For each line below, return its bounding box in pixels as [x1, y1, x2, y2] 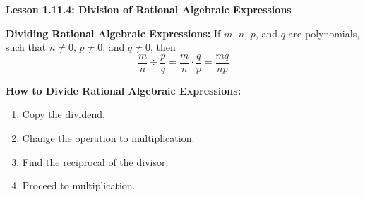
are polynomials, [288, 25, 360, 40]
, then [150, 40, 176, 54]
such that [6, 40, 47, 54]
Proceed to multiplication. [22, 178, 136, 193]
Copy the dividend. [22, 107, 105, 121]
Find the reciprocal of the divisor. [22, 154, 169, 169]
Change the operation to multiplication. [22, 131, 195, 145]
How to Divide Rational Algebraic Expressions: [6, 83, 241, 97]
